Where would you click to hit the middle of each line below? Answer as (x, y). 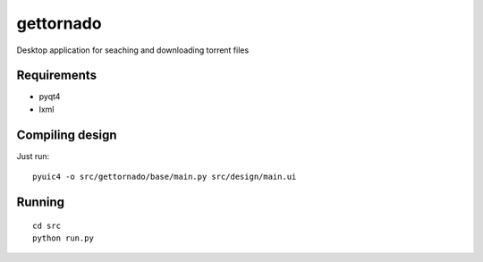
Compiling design (67, 135)
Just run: (33, 156)
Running (41, 202)
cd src (47, 225)
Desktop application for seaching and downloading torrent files (133, 50)
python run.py (63, 238)
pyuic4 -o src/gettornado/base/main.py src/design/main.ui (165, 177)
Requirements (57, 76)
